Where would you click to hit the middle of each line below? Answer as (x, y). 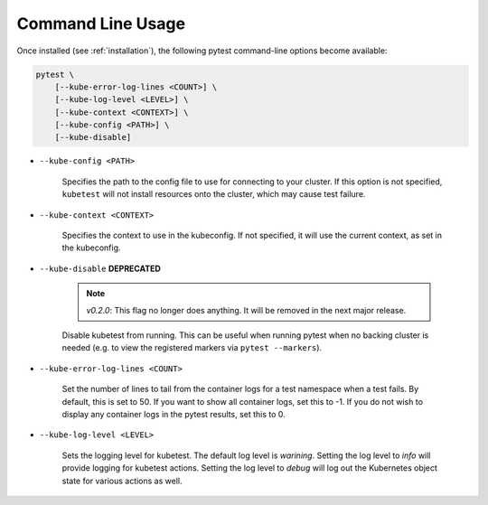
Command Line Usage (101, 23)
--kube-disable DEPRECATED (100, 268)
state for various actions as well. (122, 481)
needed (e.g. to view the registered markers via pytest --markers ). (192, 348)
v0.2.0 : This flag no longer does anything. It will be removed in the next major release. (246, 310)
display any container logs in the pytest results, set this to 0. (174, 414)
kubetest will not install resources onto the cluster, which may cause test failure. (214, 194)
